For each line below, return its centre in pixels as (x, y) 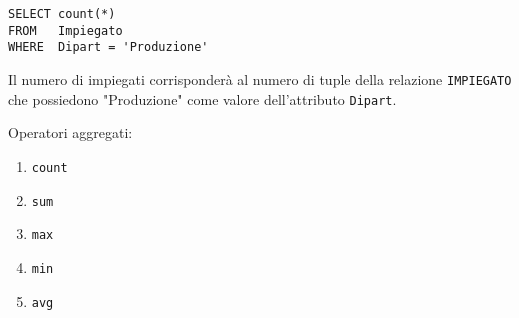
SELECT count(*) (62, 14)
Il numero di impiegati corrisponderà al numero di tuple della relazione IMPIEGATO (260, 78)
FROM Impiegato (65, 30)
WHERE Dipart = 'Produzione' (108, 47)
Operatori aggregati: (70, 132)
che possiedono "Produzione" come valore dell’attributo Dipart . (202, 98)
